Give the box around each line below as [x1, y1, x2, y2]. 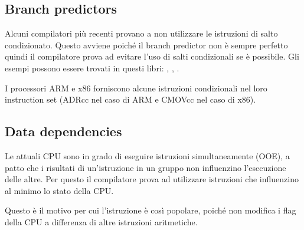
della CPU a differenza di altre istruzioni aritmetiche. [5, 215, 198, 228]
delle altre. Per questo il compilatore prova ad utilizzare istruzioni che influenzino [5, 173, 299, 185]
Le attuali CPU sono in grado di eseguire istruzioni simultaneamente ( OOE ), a [5, 149, 290, 162]
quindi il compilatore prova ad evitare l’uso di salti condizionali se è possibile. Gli [5, 50, 299, 63]
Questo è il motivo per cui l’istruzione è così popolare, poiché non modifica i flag [5, 204, 296, 216]
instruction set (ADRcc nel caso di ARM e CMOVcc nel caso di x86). [5, 93, 256, 106]
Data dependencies [5, 122, 122, 140]
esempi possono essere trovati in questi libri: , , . [5, 61, 179, 74]
